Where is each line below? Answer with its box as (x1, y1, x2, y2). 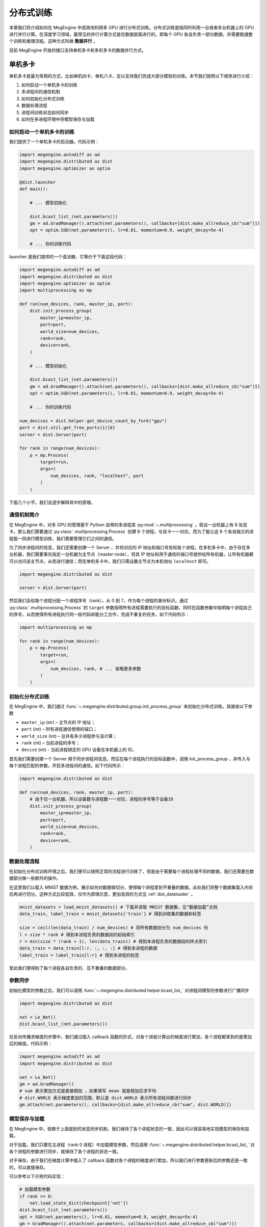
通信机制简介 (9, 511, 40, 518)
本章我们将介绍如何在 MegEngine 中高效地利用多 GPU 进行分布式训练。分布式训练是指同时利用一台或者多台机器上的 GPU (9, 25, 254, 30)
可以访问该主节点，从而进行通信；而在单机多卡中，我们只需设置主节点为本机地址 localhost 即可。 (9, 558, 211, 564)
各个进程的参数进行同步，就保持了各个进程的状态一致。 (9, 1148, 121, 1154)
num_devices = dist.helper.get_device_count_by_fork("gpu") (19, 418, 167, 424)
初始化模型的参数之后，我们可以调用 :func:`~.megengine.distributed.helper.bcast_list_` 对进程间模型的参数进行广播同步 (9, 987, 250, 993)
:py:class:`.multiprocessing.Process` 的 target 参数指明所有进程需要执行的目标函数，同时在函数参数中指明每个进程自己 (9, 604, 252, 611)
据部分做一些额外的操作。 (9, 875, 61, 881)
